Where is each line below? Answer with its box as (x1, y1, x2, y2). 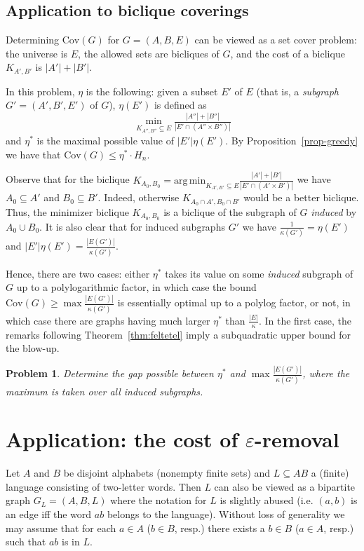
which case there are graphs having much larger (6, 313, 210, 327)
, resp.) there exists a (174, 520, 265, 535)
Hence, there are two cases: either (6, 266, 150, 280)
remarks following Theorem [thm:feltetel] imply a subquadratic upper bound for (6, 327, 351, 341)
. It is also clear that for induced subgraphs (39, 219, 225, 233)
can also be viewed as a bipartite (214, 479, 356, 494)
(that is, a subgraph (256, 83, 339, 98)
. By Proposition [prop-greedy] (225, 133, 358, 148)
